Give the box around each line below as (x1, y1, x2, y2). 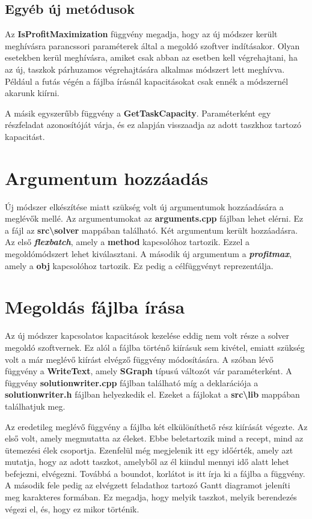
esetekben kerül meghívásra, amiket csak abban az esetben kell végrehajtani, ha (5, 51, 298, 64)
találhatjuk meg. (5, 399, 66, 412)
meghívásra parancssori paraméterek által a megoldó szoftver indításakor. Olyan (5, 39, 300, 52)
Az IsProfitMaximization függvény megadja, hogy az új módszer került (5, 28, 278, 40)
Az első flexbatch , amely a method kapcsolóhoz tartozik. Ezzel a (5, 235, 250, 248)
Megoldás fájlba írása (5, 294, 185, 319)
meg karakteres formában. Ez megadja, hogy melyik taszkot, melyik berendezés (5, 491, 297, 503)
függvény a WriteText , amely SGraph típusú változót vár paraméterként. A (5, 365, 292, 377)
